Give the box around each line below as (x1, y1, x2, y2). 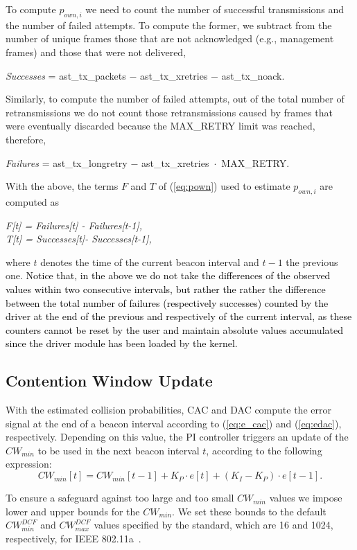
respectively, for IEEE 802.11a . (6, 531, 141, 545)
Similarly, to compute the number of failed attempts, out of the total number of (6, 91, 345, 106)
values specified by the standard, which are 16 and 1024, (94, 517, 333, 532)
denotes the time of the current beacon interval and (40, 254, 259, 269)
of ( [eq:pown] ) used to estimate (158, 179, 290, 193)
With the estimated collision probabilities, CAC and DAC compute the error (6, 402, 331, 417)
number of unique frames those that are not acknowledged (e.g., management (6, 31, 334, 46)
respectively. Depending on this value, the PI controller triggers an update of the (6, 429, 349, 444)
